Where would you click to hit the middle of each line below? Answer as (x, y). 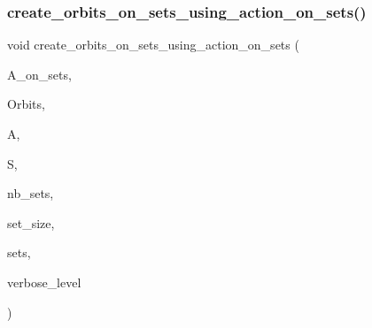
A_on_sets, (39, 74)
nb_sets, (31, 193)
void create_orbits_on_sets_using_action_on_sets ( (153, 45)
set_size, (31, 222)
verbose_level (44, 282)
